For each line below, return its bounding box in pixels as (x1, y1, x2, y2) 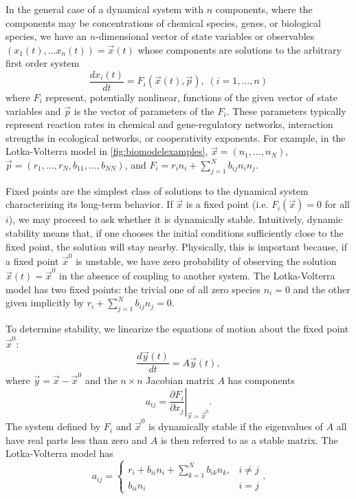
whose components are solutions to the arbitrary (137, 42, 342, 56)
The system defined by (5, 419, 101, 434)
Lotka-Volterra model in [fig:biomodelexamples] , (5, 144, 208, 158)
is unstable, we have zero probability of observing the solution (76, 253, 337, 268)
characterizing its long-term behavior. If (5, 197, 173, 211)
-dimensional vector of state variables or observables (96, 29, 315, 43)
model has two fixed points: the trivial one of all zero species (5, 282, 260, 296)
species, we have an (5, 29, 87, 43)
